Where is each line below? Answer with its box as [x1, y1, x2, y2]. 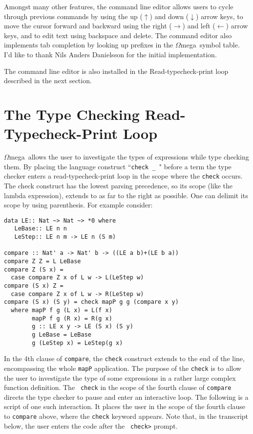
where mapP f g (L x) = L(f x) [11, 306, 112, 314]
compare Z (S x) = [4, 266, 63, 273]
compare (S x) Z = [4, 282, 63, 289]
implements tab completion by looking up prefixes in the [4, 40, 173, 50]
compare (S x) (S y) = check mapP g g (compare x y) [4, 298, 179, 306]
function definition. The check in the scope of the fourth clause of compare [4, 382, 232, 392]
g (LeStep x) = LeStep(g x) [32, 339, 123, 346]
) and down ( [149, 11, 189, 21]
